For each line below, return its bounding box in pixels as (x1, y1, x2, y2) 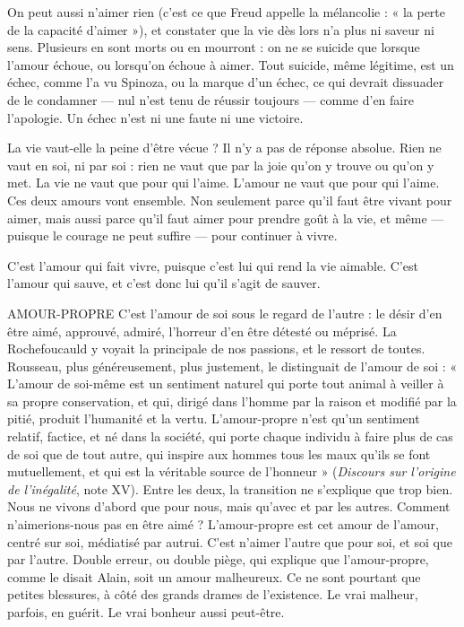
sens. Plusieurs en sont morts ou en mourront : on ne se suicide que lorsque (7, 38, 420, 57)
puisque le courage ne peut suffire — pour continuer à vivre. (7, 226, 338, 245)
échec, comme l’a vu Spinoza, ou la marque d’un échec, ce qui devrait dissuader (7, 73, 444, 91)
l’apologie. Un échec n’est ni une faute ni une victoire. (7, 108, 304, 126)
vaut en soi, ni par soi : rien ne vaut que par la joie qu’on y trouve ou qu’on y (7, 155, 434, 174)
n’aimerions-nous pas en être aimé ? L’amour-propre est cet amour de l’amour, (7, 515, 439, 534)
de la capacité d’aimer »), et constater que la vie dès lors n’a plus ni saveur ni (7, 20, 434, 39)
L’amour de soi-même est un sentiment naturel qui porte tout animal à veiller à (7, 374, 444, 393)
